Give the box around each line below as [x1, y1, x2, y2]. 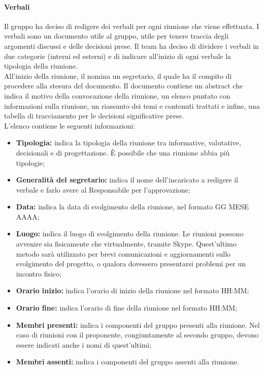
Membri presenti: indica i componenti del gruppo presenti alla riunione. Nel [16, 319, 260, 330]
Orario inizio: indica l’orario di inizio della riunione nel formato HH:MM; [16, 285, 249, 296]
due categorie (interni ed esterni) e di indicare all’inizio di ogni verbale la [4, 50, 232, 61]
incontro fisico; [16, 268, 61, 279]
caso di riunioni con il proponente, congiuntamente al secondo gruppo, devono [16, 329, 259, 340]
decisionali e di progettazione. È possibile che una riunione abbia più [16, 147, 230, 158]
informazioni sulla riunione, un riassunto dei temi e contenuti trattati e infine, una [4, 100, 260, 111]
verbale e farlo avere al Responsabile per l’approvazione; [16, 184, 190, 195]
